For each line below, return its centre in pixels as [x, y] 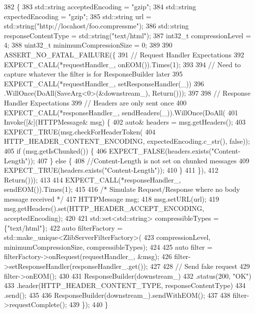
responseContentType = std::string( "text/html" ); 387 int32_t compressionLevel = [127, 35]
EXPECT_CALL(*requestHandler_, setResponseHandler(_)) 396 [104, 83]
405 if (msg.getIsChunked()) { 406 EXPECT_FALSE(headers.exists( [108, 150]
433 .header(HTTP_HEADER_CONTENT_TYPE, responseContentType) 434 [125, 285]
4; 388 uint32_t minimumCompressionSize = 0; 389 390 [88, 45]
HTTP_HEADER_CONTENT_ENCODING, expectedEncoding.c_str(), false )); [127, 141]
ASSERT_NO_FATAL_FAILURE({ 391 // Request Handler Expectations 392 [124, 54]
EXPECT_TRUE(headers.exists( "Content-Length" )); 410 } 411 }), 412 [111, 170]
